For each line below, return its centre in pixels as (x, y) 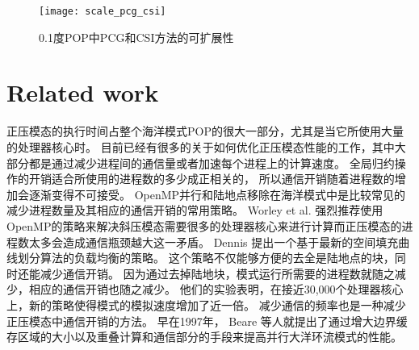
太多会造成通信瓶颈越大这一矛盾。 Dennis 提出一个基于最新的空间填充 (214, 242)
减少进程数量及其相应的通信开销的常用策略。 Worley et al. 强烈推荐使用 (195, 210)
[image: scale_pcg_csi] (103, 11)
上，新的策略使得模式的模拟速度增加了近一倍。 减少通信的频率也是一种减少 (206, 304)
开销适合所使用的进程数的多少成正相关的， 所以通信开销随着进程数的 (212, 179)
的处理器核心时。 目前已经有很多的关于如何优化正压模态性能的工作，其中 (201, 146)
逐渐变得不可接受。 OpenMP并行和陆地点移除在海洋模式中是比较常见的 (217, 194)
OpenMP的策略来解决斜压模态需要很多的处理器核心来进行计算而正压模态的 (204, 225)
